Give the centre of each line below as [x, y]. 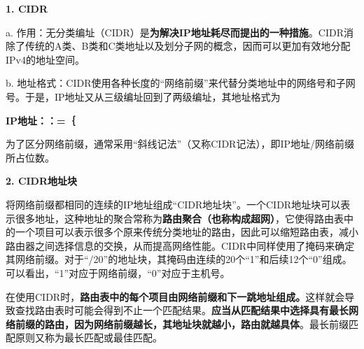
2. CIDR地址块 [42, 181]
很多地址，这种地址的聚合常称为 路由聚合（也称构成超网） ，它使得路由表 [179, 218]
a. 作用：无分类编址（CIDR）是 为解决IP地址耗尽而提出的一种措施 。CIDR [175, 32]
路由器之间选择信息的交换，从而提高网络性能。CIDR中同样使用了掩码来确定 [180, 245]
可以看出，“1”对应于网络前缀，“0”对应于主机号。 [118, 272]
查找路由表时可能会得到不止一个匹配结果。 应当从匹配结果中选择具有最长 [182, 310]
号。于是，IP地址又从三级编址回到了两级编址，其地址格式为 [143, 96]
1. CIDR [27, 8]
